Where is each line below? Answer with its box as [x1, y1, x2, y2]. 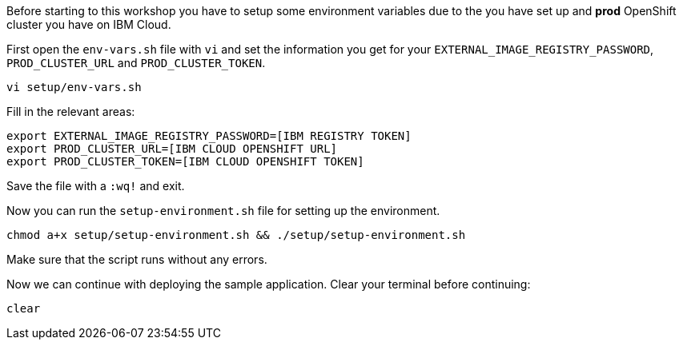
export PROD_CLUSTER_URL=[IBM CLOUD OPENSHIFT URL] [6, 142, 338, 155]
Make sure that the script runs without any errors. [6, 253, 267, 266]
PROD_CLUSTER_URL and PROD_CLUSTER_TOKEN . [6, 56, 266, 70]
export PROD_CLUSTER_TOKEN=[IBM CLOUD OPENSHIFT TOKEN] [6, 155, 364, 168]
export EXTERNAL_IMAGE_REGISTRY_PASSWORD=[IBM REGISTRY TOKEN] [6, 129, 412, 142]
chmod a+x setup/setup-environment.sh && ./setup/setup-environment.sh [6, 229, 466, 241]
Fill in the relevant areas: [6, 105, 135, 118]
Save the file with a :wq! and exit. [6, 179, 185, 193]
